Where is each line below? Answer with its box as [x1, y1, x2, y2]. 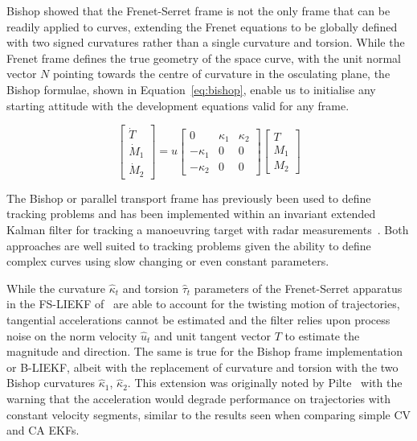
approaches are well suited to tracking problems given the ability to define [6, 237, 371, 253]
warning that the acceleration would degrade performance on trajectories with [6, 389, 390, 406]
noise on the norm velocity [6, 327, 137, 344]
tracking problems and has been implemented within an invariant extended [6, 205, 376, 222]
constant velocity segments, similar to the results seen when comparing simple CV [6, 406, 411, 422]
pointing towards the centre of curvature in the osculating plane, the [52, 65, 390, 82]
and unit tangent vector [153, 327, 272, 344]
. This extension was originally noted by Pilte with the [127, 374, 403, 391]
